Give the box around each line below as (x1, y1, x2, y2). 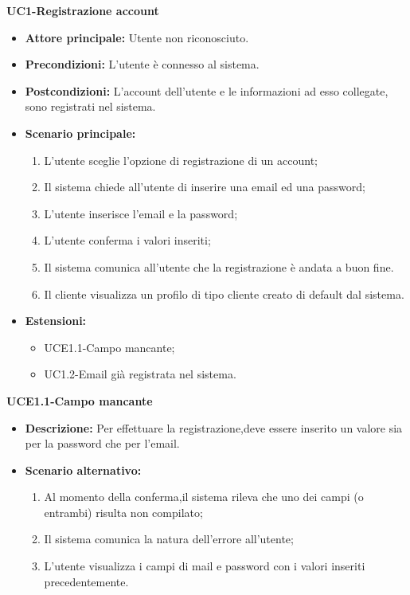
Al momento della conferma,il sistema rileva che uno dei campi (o (44, 488, 364, 505)
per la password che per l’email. (25, 435, 180, 452)
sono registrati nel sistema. (25, 98, 156, 115)
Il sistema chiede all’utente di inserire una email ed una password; (44, 178, 365, 195)
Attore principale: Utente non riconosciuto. (25, 29, 249, 45)
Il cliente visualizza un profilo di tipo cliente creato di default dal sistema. (44, 285, 404, 302)
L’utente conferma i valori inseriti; (44, 232, 211, 249)
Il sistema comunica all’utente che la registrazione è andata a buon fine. (44, 258, 394, 275)
